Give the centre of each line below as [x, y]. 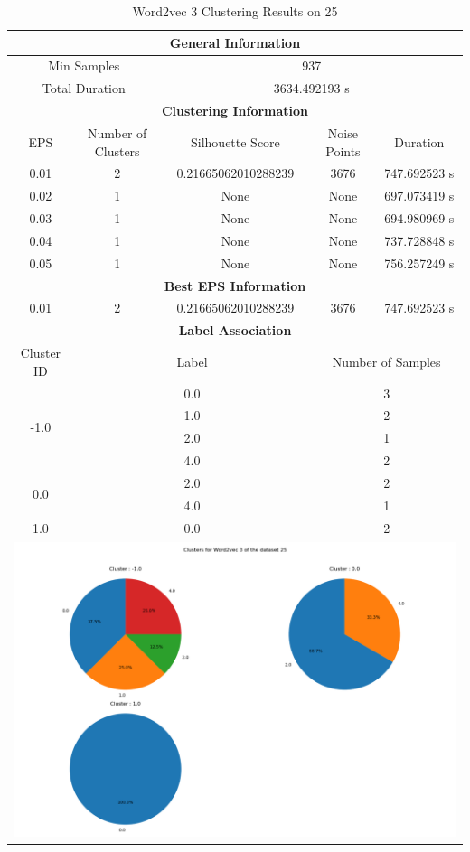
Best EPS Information [235, 285]
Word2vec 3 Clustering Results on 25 [235, 11]
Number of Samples [386, 361]
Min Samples [84, 66]
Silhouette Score [235, 141]
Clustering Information [235, 111]
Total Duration [84, 88]
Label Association [235, 330]
